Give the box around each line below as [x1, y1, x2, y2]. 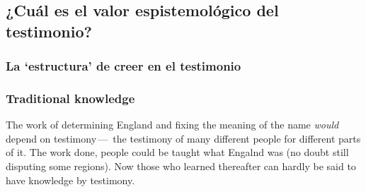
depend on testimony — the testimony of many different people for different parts [6, 131, 361, 145]
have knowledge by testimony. [6, 172, 135, 187]
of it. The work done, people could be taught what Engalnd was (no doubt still [6, 145, 349, 160]
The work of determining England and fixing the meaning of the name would [6, 117, 339, 132]
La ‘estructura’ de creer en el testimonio [6, 57, 241, 75]
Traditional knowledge [6, 89, 135, 107]
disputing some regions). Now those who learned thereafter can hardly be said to [6, 159, 356, 174]
